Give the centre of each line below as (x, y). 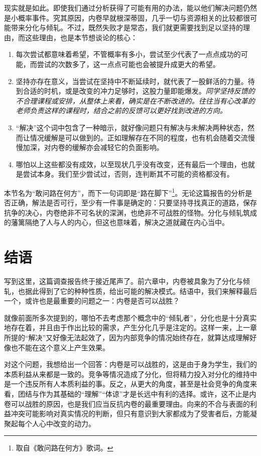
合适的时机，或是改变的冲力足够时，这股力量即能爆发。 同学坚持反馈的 (139, 91)
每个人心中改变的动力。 (56, 423)
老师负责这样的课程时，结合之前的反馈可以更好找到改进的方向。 (121, 110)
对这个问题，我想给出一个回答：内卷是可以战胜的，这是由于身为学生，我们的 (130, 364)
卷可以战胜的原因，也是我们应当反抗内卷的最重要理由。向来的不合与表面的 (127, 403)
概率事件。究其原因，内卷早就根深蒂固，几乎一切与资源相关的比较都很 (134, 17)
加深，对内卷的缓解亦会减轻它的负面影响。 (93, 147)
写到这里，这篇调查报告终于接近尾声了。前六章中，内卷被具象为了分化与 (123, 281)
